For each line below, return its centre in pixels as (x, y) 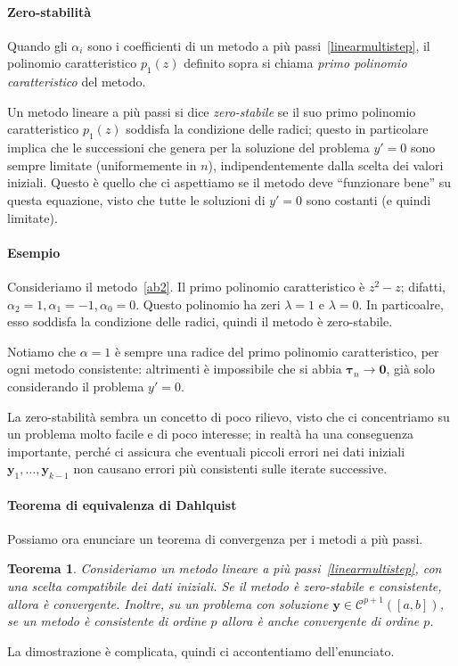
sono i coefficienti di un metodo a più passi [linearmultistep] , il (259, 45)
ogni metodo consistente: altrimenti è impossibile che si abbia (175, 369)
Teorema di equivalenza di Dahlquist (122, 504)
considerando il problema (76, 386)
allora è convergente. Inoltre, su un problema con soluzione (168, 603)
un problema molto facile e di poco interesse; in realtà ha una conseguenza (211, 434)
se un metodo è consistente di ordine (107, 621)
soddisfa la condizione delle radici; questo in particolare (277, 129)
